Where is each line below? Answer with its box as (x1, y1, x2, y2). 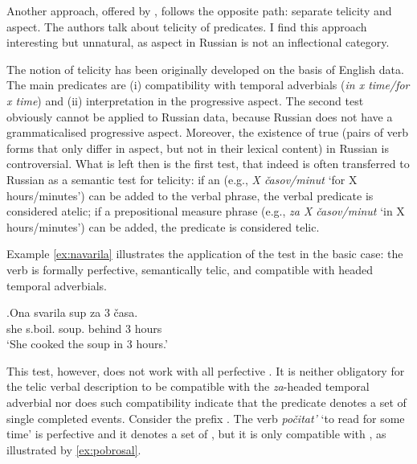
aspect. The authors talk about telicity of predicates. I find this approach (6, 18, 367, 35)
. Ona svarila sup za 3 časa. (6, 304, 138, 321)
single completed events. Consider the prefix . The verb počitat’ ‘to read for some (6, 409, 405, 426)
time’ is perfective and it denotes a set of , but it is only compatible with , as (6, 425, 386, 442)
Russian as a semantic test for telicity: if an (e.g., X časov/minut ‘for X (6, 170, 358, 187)
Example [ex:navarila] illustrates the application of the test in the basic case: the (6, 245, 403, 262)
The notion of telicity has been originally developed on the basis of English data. (6, 60, 404, 77)
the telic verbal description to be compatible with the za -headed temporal (6, 378, 370, 395)
